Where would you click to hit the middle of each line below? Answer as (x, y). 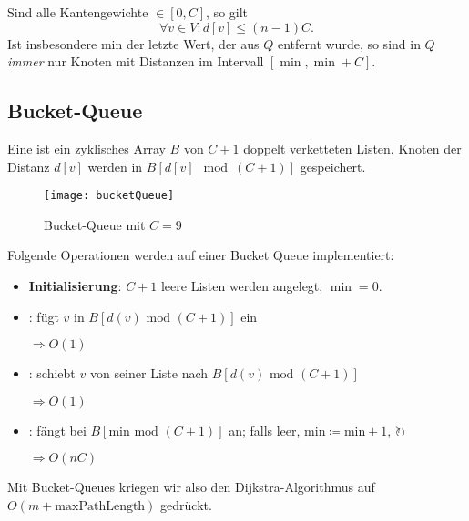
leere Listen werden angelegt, (242, 286)
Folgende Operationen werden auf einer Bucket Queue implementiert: (201, 255)
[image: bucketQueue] (109, 196)
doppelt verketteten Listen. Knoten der (352, 148)
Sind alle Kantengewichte (78, 12)
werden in (115, 166)
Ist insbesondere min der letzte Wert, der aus (133, 43)
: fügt (44, 316)
